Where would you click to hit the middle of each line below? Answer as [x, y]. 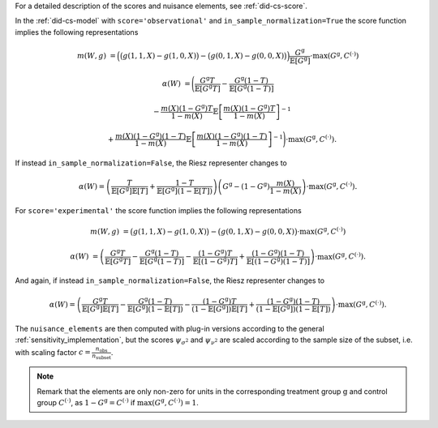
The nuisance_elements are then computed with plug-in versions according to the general [170, 328]
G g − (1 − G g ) [247, 186]
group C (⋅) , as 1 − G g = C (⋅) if [86, 402]
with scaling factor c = [53, 352]
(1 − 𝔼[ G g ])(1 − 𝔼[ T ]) [294, 308]
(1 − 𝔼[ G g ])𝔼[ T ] [219, 308]
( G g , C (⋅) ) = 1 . [175, 402]
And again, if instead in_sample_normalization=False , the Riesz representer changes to [170, 280]
